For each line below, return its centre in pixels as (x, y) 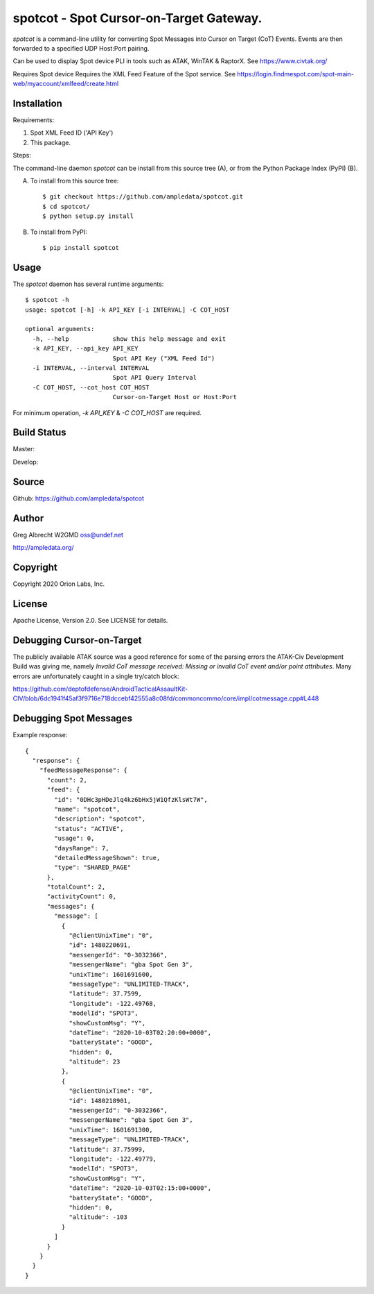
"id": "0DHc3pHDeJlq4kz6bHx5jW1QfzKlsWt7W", (131, 799)
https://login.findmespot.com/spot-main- (295, 74)
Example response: (40, 735)
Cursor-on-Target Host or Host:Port (175, 397)
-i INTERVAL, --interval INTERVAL (91, 368)
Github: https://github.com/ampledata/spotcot (79, 498)
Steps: (22, 156)
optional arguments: (60, 329)
